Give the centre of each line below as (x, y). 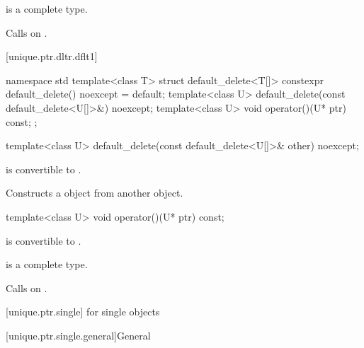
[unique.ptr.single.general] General (78, 335)
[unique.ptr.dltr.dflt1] (52, 56)
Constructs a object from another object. (95, 193)
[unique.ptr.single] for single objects (83, 312)
